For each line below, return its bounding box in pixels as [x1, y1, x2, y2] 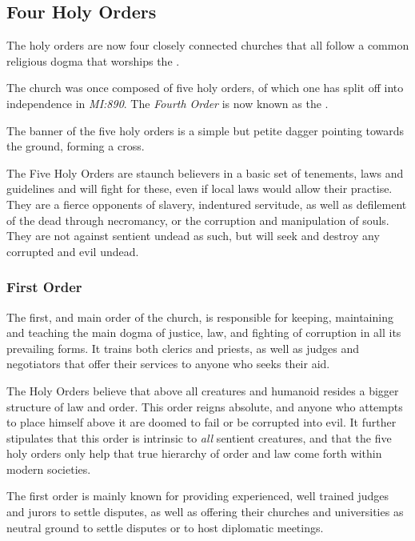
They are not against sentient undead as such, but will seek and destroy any [6, 227, 380, 244]
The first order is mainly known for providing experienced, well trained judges [6, 487, 389, 504]
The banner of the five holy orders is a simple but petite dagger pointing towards [6, 122, 405, 138]
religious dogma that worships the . [6, 52, 180, 69]
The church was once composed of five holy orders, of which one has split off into [6, 79, 404, 96]
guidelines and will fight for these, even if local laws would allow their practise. [6, 180, 393, 197]
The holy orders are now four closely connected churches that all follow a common [6, 37, 409, 54]
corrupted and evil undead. [6, 242, 139, 259]
